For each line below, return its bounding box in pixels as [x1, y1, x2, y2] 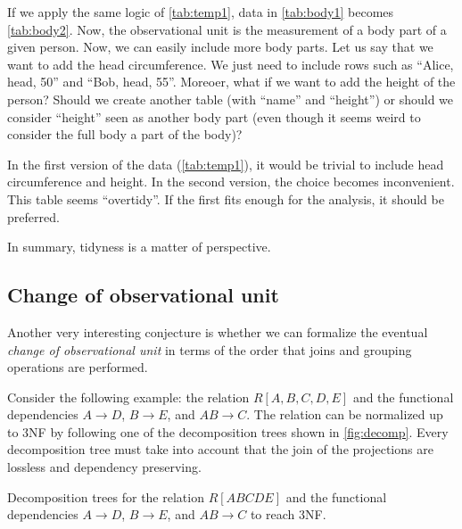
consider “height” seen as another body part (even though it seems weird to [7, 107, 421, 126]
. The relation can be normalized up [246, 405, 443, 424]
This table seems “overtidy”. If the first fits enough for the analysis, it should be [7, 189, 444, 208]
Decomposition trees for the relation [7, 487, 204, 506]
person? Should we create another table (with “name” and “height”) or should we [7, 89, 454, 108]
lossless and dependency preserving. [7, 458, 202, 476]
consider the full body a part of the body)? [7, 125, 243, 144]
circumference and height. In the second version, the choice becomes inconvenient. [7, 172, 455, 191]
